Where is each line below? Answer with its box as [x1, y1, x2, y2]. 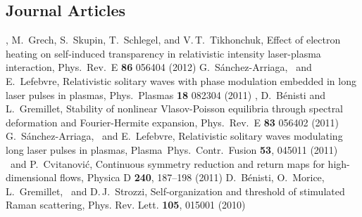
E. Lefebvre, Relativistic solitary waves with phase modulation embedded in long [6, 73, 356, 88]
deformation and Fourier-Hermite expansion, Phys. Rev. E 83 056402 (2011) [6, 114, 339, 129]
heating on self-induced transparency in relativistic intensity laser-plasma [6, 46, 321, 60]
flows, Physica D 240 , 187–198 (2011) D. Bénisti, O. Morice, [60, 170, 325, 185]
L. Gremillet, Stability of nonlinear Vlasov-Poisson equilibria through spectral [6, 101, 344, 116]
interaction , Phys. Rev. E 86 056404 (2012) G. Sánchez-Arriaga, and [6, 60, 312, 74]
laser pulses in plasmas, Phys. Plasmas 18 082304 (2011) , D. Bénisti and [6, 87, 325, 102]
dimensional [6, 170, 57, 185]
